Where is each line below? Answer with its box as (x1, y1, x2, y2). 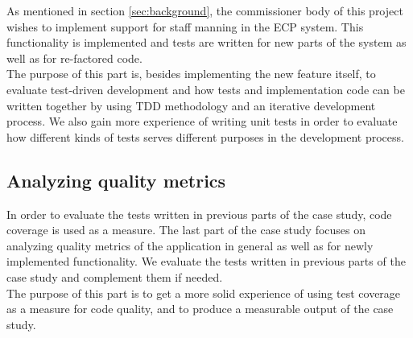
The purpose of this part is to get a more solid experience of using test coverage (6, 284, 401, 301)
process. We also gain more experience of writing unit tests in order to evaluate (6, 113, 398, 130)
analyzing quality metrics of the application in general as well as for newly (6, 237, 374, 253)
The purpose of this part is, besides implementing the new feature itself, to (6, 65, 376, 82)
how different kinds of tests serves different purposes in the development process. (6, 128, 404, 145)
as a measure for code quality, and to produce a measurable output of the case (6, 300, 394, 317)
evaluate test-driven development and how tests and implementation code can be (6, 80, 405, 97)
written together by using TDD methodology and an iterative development (6, 97, 376, 113)
